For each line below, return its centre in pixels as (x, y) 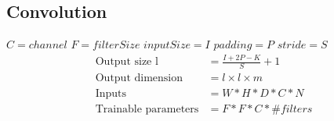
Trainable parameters (147, 110)
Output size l (127, 62)
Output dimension (139, 78)
